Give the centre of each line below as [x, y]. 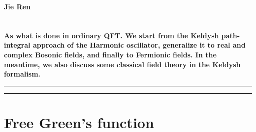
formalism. [22, 74]
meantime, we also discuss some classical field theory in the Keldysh [122, 64]
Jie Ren [17, 6]
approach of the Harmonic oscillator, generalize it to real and [139, 45]
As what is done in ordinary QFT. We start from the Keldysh [112, 35]
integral [17, 45]
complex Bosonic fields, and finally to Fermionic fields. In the [110, 54]
